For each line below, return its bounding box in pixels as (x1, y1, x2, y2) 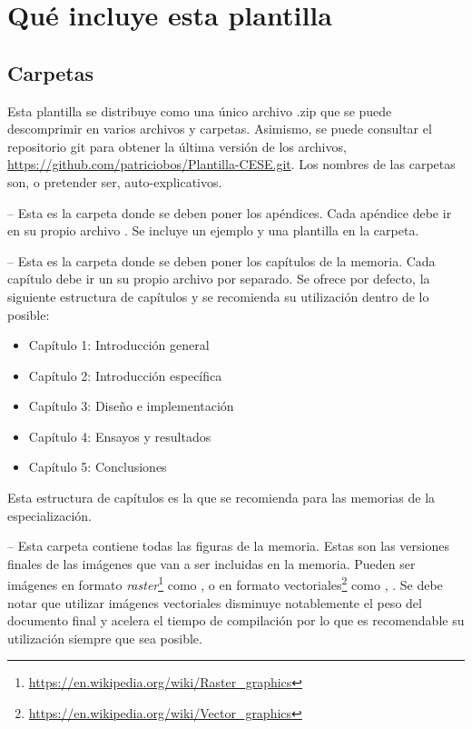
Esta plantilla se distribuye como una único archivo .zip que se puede (7, 101, 392, 120)
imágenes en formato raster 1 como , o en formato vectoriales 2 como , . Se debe (7, 573, 443, 594)
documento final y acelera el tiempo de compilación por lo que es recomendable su (7, 611, 465, 630)
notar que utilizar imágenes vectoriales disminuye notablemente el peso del (7, 593, 422, 612)
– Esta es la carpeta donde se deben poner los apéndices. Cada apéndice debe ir (7, 203, 452, 222)
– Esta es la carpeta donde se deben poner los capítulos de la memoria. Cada (7, 251, 436, 270)
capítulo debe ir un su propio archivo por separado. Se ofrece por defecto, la (7, 269, 430, 288)
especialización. (7, 505, 93, 524)
